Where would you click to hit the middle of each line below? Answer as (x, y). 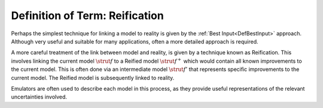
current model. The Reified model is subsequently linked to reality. (93, 78)
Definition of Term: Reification (87, 16)
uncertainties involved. (39, 97)
